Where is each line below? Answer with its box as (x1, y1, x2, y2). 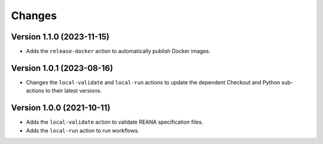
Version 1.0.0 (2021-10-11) (11, 103, 111, 113)
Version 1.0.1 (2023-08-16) (11, 63, 114, 73)
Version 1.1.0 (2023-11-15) (11, 32, 110, 42)
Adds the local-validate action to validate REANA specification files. (26, 118, 203, 125)
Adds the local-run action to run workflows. (26, 127, 140, 134)
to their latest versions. (45, 87, 102, 94)
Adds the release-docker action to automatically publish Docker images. (26, 48, 211, 55)
